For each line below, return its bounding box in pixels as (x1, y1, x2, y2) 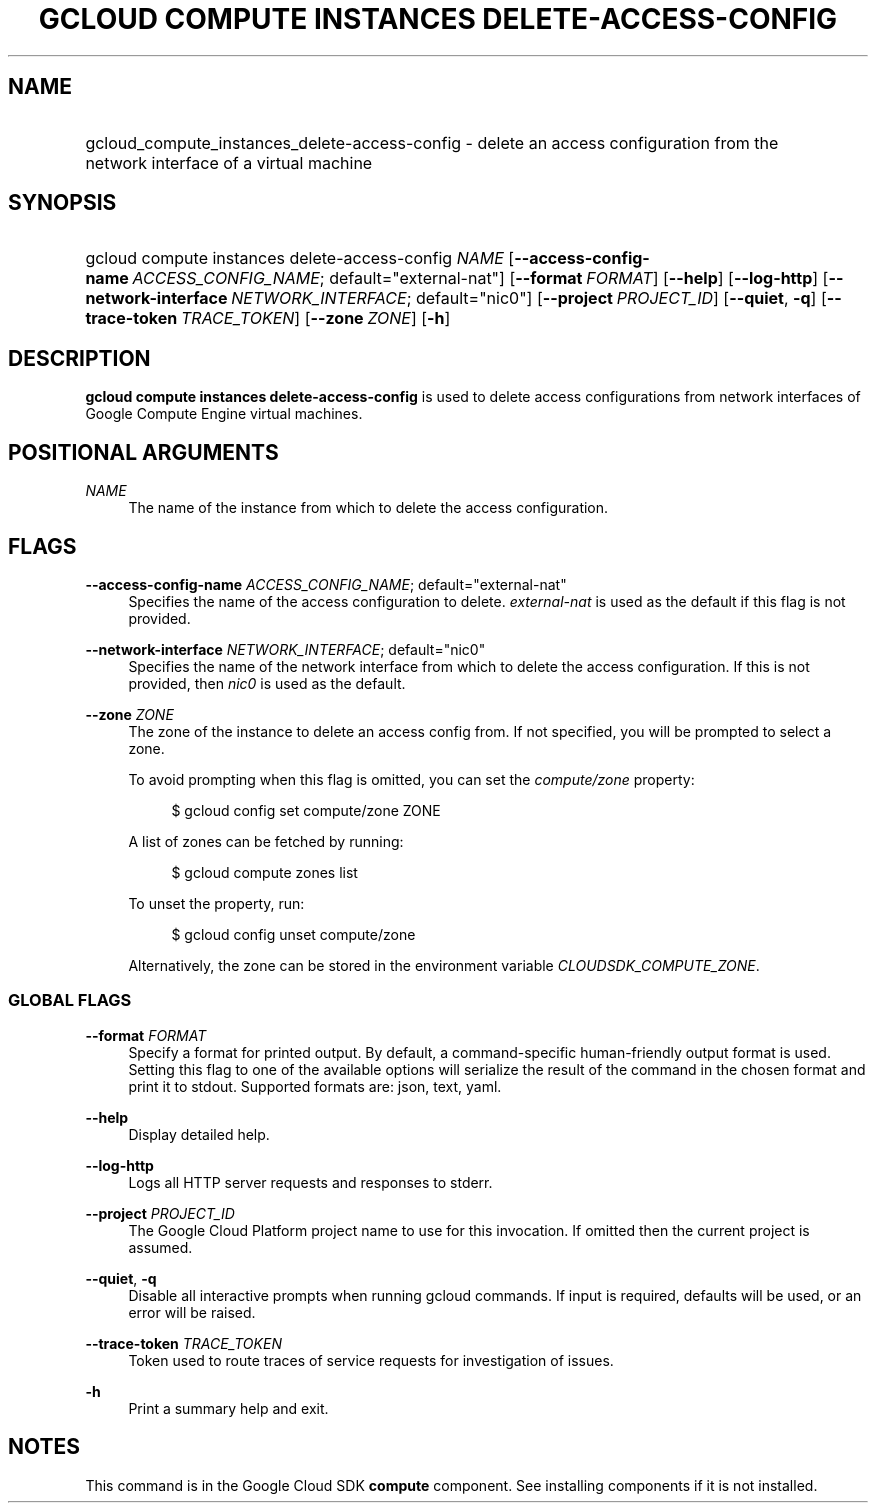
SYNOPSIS (8, 190, 117, 216)
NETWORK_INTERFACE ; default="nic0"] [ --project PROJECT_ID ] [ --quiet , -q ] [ (231, 288, 827, 309)
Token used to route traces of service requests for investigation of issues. (128, 1351, 614, 1369)
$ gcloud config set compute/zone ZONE (171, 801, 441, 819)
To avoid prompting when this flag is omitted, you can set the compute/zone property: (128, 770, 695, 788)
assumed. (128, 1238, 193, 1256)
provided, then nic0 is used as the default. (128, 674, 406, 692)
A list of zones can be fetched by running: (128, 832, 404, 850)
